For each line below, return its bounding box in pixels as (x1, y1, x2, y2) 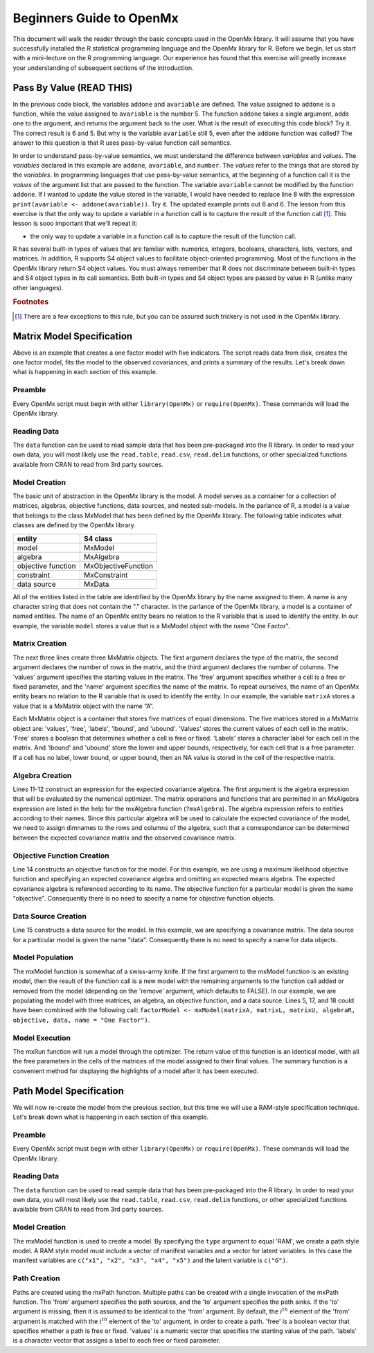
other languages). (12, 283, 64, 292)
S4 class (83, 533, 113, 543)
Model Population (12, 953, 74, 962)
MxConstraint (83, 570, 128, 580)
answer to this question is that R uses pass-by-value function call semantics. (12, 139, 232, 147)
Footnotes (12, 297, 49, 307)
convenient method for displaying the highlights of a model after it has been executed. (12, 1067, 259, 1075)
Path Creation (12, 1273, 60, 1283)
